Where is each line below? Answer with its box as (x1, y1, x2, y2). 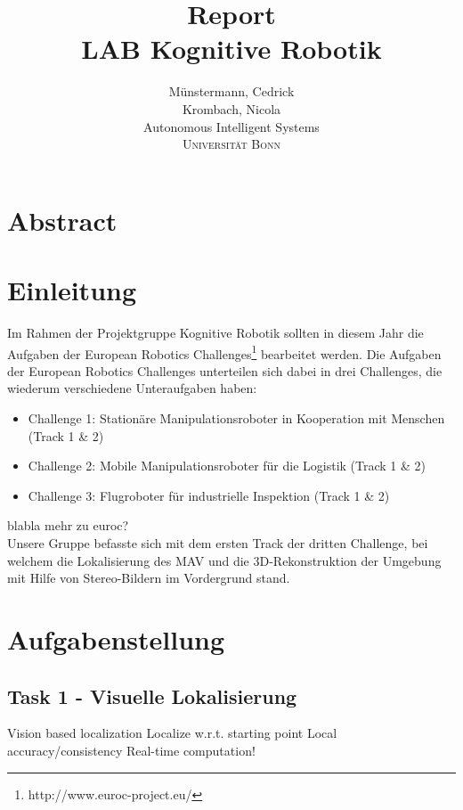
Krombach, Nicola (182, 99, 281, 118)
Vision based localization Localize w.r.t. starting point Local (7, 724, 337, 742)
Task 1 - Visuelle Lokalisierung (7, 682, 297, 709)
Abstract (7, 201, 118, 238)
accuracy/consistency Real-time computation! (7, 740, 256, 759)
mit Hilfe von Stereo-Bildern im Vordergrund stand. (7, 569, 290, 587)
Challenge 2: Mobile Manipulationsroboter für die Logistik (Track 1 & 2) (28, 456, 426, 475)
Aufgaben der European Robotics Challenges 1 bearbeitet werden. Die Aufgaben (7, 341, 442, 363)
